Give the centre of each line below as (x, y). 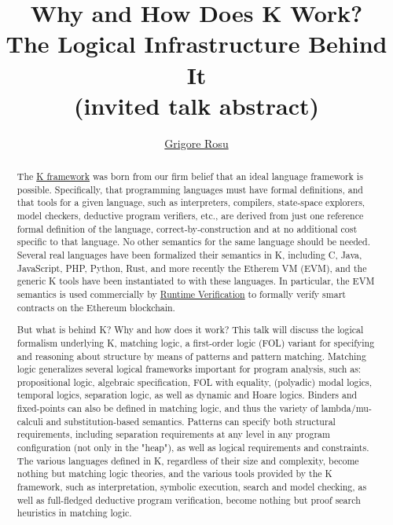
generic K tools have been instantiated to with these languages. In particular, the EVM (196, 281)
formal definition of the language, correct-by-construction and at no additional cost (187, 228)
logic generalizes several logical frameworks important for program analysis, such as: (189, 369)
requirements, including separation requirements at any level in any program (173, 434)
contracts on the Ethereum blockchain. (96, 307)
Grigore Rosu (196, 143)
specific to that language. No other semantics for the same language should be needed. (194, 242)
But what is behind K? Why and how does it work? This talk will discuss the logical (190, 330)
